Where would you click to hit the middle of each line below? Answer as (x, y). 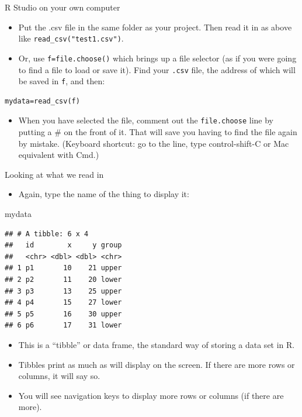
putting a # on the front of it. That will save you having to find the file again (158, 132)
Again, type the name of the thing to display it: (104, 194)
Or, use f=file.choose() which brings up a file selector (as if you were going (157, 58)
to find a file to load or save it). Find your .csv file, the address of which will (157, 69)
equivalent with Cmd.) (59, 155)
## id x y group (63, 245)
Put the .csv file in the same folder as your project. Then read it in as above (155, 27)
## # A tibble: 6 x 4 (47, 234)
